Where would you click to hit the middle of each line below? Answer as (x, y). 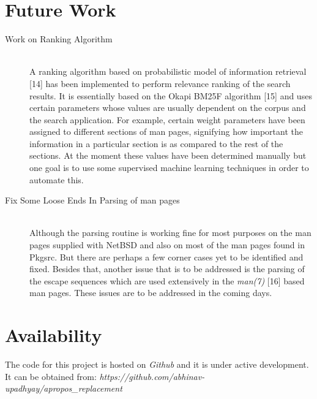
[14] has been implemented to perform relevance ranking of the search (160, 83)
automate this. (57, 179)
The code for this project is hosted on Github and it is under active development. (157, 364)
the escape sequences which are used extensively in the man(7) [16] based (167, 280)
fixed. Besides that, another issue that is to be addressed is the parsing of (167, 269)
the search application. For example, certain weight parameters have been (167, 119)
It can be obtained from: (51, 376)
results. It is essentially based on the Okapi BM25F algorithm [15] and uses (171, 95)
